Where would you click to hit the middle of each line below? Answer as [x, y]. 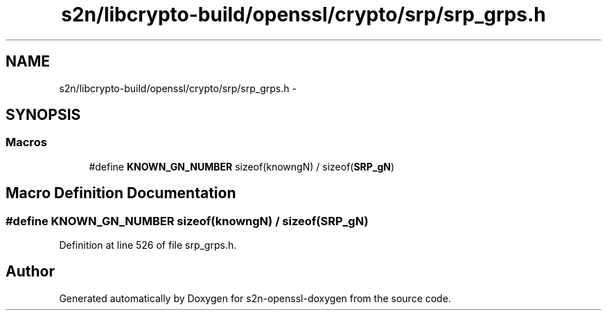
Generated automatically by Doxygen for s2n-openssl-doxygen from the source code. [255, 298]
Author [30, 272]
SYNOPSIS [43, 115]
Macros [26, 142]
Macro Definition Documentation [121, 193]
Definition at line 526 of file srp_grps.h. [148, 245]
